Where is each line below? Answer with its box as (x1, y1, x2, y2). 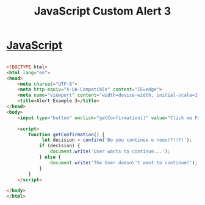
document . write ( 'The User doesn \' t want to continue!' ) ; (49, 159, 198, 165)
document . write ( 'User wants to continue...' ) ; (49, 148, 171, 155)
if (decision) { (38, 143, 81, 149)
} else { (38, 154, 62, 161)
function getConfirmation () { (28, 131, 105, 137)
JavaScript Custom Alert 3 (34, 4, 171, 18)
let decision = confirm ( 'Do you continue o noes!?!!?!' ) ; (41, 137, 192, 144)
